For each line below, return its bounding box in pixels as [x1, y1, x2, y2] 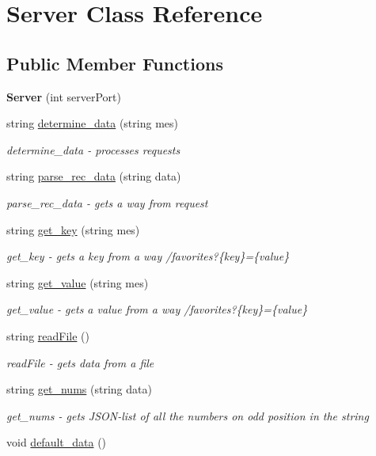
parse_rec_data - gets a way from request [6, 194, 208, 211]
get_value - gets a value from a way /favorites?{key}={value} [6, 301, 308, 317]
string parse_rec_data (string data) [6, 168, 181, 184]
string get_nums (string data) [6, 381, 152, 397]
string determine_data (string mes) [6, 115, 178, 131]
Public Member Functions [6, 51, 223, 75]
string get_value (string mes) [6, 274, 149, 291]
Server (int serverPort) [6, 88, 121, 104]
